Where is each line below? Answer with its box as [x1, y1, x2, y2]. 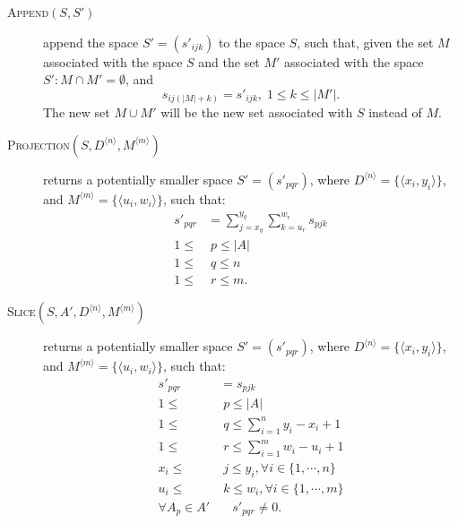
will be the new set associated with [160, 103, 353, 122]
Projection [7, 134, 70, 153]
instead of [368, 103, 422, 122]
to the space [218, 32, 285, 51]
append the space [43, 32, 139, 51]
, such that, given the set [297, 32, 434, 51]
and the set [198, 52, 260, 71]
